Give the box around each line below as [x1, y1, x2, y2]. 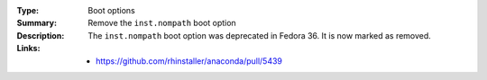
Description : [16, 30, 65, 40]
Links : [16, 43, 41, 54]
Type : [16, 5, 40, 15]
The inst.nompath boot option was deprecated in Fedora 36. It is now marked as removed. [87, 30, 432, 40]
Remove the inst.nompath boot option [87, 18, 236, 29]
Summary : [16, 18, 58, 29]
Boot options [87, 5, 135, 15]
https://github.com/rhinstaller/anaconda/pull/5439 [96, 55, 283, 67]
